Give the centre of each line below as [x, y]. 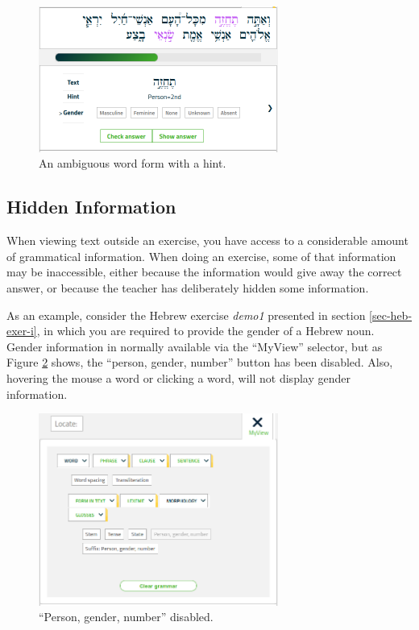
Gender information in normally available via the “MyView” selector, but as [195, 346]
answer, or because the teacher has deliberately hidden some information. [188, 288]
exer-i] [22, 331]
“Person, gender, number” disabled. [126, 617]
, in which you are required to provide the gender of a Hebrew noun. [205, 331]
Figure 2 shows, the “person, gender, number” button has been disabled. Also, [200, 362]
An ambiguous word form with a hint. [133, 163]
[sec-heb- [391, 315]
